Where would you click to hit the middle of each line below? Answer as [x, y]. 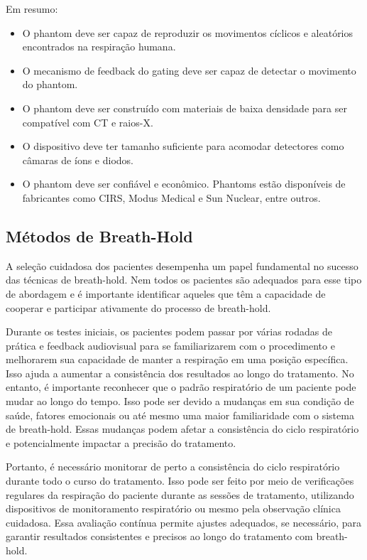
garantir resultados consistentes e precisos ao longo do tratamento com [159, 536]
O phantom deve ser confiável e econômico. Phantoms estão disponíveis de [184, 184]
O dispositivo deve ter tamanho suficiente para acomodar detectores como [183, 146]
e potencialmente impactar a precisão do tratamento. [121, 442]
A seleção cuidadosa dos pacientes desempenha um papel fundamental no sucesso [182, 265]
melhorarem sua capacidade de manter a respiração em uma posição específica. [177, 359]
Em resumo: [32, 9]
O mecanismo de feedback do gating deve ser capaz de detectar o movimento [189, 70]
